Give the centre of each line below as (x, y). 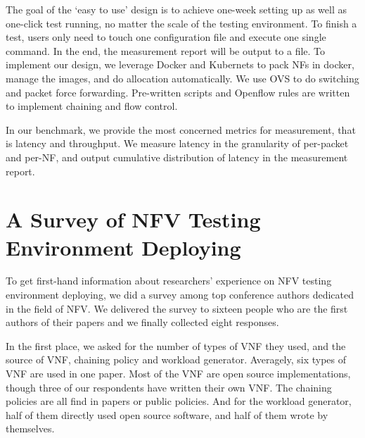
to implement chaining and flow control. (92, 106)
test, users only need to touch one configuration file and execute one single (166, 37)
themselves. (30, 428)
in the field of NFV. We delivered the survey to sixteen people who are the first (177, 308)
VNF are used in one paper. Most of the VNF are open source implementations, (178, 373)
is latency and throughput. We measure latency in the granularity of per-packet (177, 143)
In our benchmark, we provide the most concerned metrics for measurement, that (181, 129)
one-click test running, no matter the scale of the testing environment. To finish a (181, 23)
